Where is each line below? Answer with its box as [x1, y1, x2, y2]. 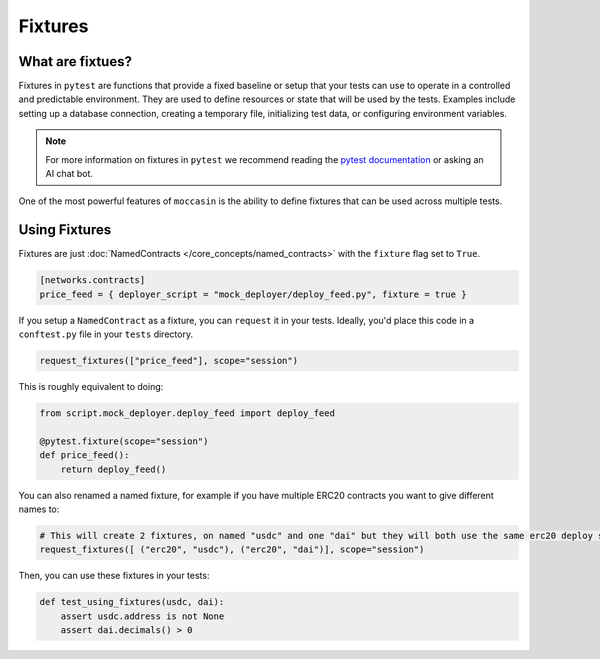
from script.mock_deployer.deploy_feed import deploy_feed [39, 408, 335, 419]
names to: [18, 503, 60, 515]
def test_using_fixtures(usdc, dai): [39, 596, 225, 608]
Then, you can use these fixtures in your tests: [18, 570, 210, 582]
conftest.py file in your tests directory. [18, 328, 194, 340]
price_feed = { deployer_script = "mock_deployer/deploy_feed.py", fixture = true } [39, 288, 467, 300]
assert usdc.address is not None [60, 610, 225, 622]
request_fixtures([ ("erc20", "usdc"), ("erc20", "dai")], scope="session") [39, 544, 425, 555]
